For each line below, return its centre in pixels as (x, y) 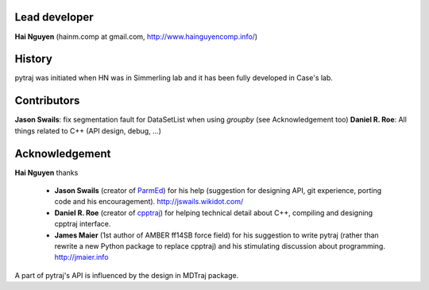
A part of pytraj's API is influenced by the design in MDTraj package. (127, 275)
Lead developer (54, 17)
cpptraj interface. (83, 224)
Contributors (47, 101)
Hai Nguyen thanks (46, 172)
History (34, 59)
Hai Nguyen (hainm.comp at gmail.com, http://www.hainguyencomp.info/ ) (136, 37)
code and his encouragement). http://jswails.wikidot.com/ (149, 202)
